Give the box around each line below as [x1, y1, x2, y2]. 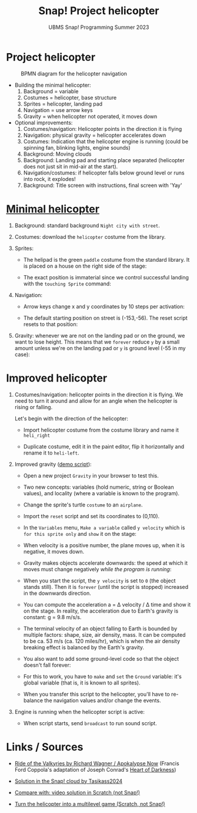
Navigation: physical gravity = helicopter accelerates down [23, 131, 166, 139]
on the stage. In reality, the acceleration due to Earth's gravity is [23, 607, 179, 614]
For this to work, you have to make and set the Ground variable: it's [23, 673, 182, 680]
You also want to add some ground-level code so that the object [23, 655, 179, 662]
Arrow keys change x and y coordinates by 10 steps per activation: [23, 302, 185, 310]
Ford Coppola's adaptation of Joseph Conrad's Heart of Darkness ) [14, 766, 176, 773]
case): [14, 351, 31, 358]
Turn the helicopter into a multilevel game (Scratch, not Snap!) [14, 800, 166, 807]
